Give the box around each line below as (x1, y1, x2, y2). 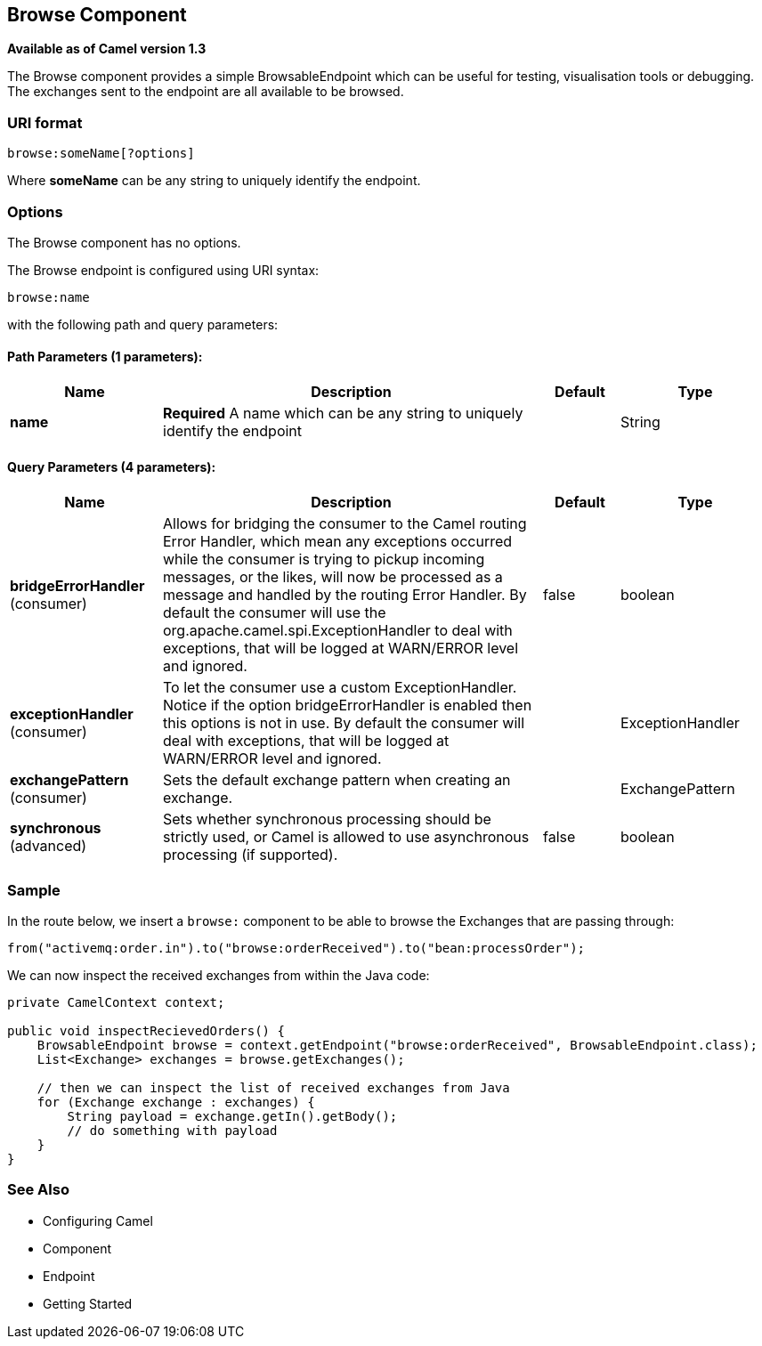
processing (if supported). (163, 846, 338, 864)
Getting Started (43, 1295, 133, 1311)
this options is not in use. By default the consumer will (163, 714, 525, 733)
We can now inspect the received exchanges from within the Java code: (7, 968, 430, 984)
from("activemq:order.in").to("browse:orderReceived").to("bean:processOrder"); (7, 941, 586, 956)
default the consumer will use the (163, 604, 386, 622)
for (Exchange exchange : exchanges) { (36, 1095, 315, 1110)
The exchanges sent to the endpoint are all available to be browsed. (7, 84, 404, 100)
